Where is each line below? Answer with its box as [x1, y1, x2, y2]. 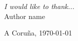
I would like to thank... [4, 1, 74, 11]
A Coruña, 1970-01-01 [4, 27, 72, 38]
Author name [4, 10, 45, 21]
